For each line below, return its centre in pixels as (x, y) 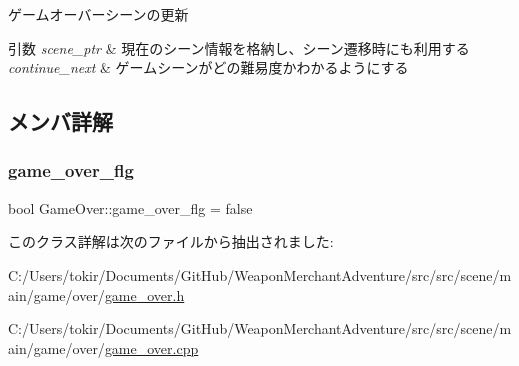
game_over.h (144, 294)
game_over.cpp (151, 347)
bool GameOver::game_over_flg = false (130, 207)
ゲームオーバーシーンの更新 (98, 14)
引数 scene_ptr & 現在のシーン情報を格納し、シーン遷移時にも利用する (239, 47)
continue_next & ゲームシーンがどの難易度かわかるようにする (208, 67)
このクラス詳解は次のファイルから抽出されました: (171, 241)
